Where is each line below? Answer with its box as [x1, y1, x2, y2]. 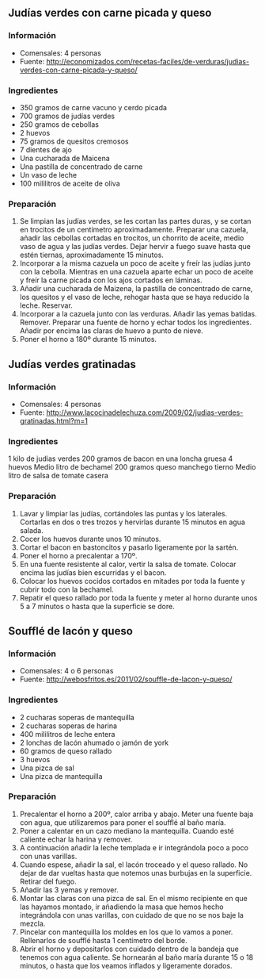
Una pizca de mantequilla [19, 771, 103, 780]
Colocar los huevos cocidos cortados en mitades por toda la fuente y [19, 576, 245, 585]
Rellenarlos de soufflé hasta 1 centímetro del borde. [19, 935, 187, 945]
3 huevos [19, 754, 51, 764]
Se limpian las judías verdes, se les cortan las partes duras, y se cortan [19, 217, 252, 226]
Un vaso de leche [19, 170, 78, 179]
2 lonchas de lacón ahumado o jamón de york [19, 738, 169, 747]
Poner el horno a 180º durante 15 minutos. [19, 335, 157, 344]
